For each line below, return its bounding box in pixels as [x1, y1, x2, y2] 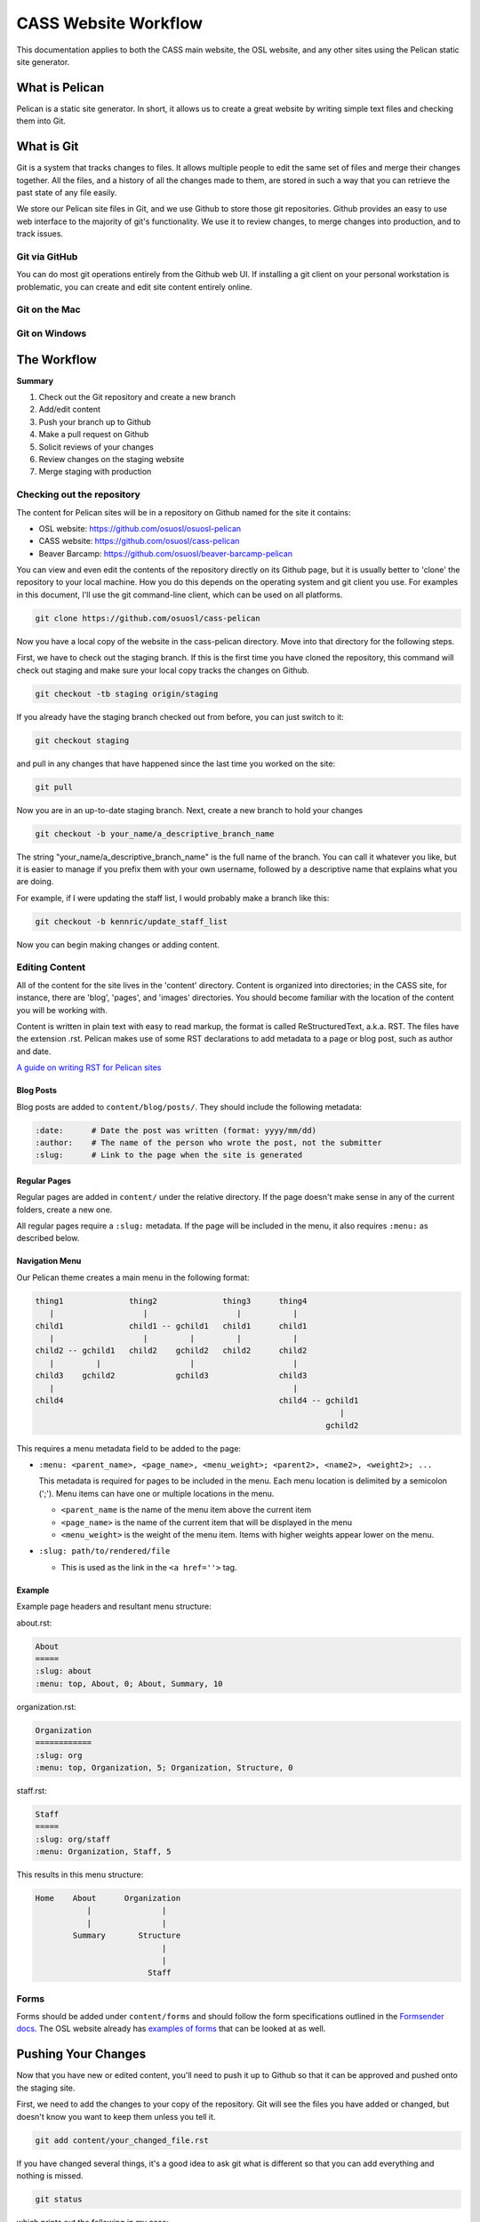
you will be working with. [16, 1004, 108, 1015]
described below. [16, 1233, 80, 1243]
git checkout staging [35, 735, 130, 746]
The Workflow [16, 352, 97, 367]
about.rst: [16, 1618, 52, 1628]
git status [35, 2194, 83, 2204]
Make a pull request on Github [38, 429, 149, 440]
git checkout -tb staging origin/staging [35, 689, 219, 699]
